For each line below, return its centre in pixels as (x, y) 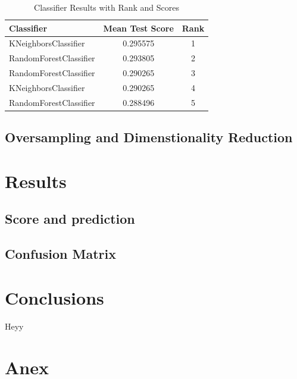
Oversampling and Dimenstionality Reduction (149, 137)
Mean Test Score (138, 28)
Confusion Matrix (60, 254)
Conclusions (54, 297)
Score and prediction (70, 219)
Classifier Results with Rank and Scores (107, 7)
